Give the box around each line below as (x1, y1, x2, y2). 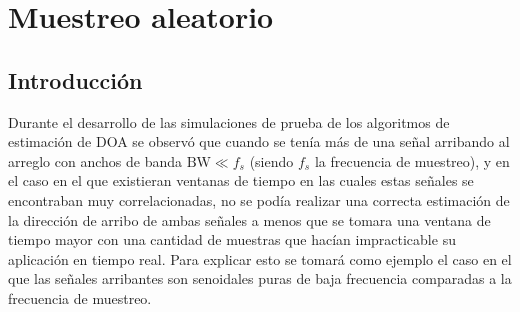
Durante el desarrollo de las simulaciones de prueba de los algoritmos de (8, 111, 450, 132)
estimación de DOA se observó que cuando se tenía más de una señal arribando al (8, 131, 510, 152)
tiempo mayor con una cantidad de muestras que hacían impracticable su (8, 229, 456, 250)
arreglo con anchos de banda (8, 150, 182, 171)
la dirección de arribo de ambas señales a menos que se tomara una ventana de (8, 209, 491, 230)
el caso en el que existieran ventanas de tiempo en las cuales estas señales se (8, 170, 474, 191)
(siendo (249, 150, 294, 171)
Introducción (8, 64, 143, 95)
